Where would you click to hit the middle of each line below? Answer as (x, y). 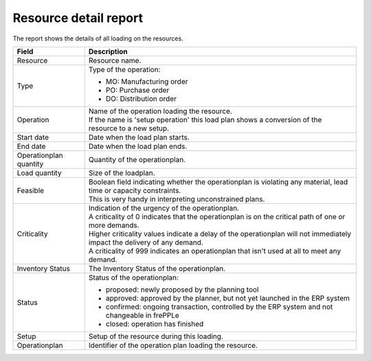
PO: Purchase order (137, 90)
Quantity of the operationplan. (137, 159)
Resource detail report (78, 18)
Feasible (31, 190)
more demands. (114, 225)
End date (31, 146)
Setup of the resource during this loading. (156, 336)
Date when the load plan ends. (138, 146)
